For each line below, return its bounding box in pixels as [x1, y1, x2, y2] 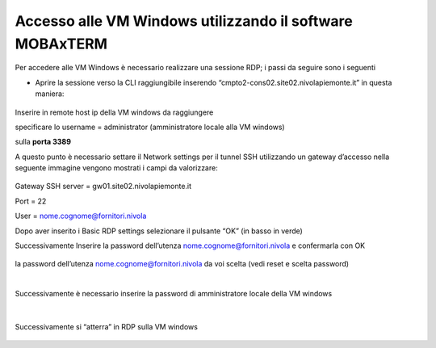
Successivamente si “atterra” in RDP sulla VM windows [15, 321, 198, 331]
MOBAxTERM [15, 35, 108, 52]
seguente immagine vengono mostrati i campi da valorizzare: [15, 163, 218, 173]
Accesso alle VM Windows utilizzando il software [15, 12, 353, 30]
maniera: [35, 89, 65, 99]
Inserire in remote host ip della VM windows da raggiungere [15, 107, 214, 117]
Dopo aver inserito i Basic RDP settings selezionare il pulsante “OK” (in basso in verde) [15, 226, 303, 236]
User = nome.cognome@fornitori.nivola [15, 211, 147, 221]
